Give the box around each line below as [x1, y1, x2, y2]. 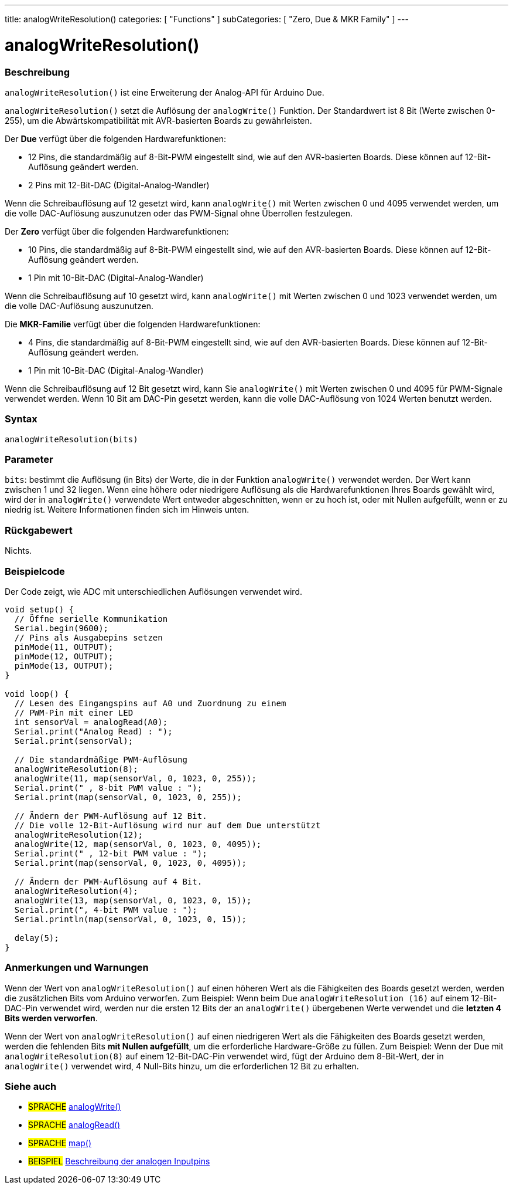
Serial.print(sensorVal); [14, 736, 134, 746]
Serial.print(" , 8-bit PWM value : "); [14, 782, 203, 792]
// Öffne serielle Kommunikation [14, 614, 168, 624]
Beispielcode [5, 565, 65, 577]
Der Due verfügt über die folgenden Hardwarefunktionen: [5, 133, 227, 144]
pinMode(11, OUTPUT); [14, 642, 114, 652]
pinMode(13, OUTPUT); [14, 660, 114, 670]
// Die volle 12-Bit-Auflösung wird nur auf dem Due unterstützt [14, 820, 321, 830]
